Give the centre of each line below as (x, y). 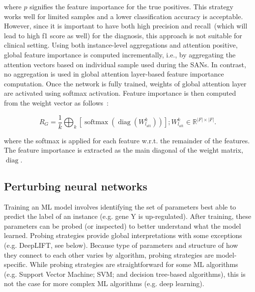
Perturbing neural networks (76, 186)
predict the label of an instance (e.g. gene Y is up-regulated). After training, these (128, 216)
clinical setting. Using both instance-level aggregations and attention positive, (121, 45)
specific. (16, 264)
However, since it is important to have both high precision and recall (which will (126, 26)
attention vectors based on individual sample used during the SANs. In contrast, (125, 64)
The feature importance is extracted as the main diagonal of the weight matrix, (124, 150)
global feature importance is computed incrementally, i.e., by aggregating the (120, 54)
